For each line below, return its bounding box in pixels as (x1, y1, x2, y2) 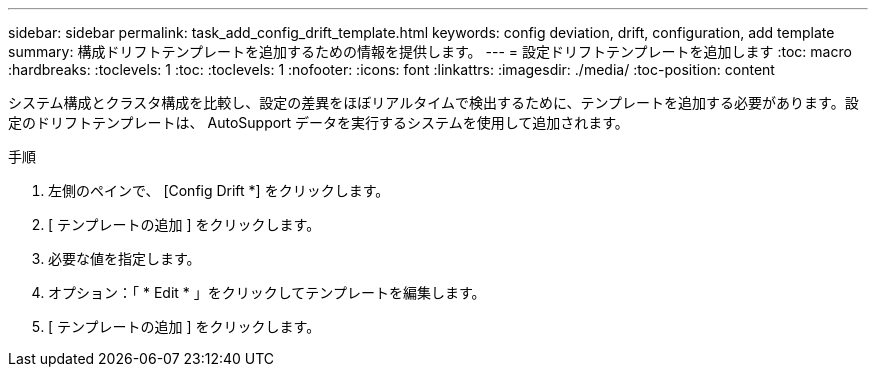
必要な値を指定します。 (48, 250, 201, 267)
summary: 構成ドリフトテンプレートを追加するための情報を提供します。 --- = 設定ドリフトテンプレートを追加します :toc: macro (8, 43, 852, 60)
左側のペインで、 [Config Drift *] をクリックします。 (48, 182, 390, 199)
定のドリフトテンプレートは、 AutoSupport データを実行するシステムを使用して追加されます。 (8, 114, 629, 131)
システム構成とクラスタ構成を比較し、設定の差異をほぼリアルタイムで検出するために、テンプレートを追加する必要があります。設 (8, 94, 859, 111)
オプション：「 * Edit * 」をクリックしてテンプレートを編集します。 (48, 284, 486, 301)
